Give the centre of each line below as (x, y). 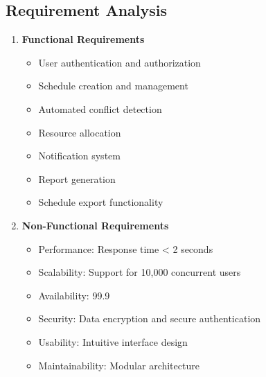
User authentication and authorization (119, 62)
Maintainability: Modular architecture (119, 365)
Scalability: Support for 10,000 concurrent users (140, 272)
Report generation (77, 178)
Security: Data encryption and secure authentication (150, 318)
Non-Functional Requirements (95, 225)
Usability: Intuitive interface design (113, 341)
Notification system (79, 156)
